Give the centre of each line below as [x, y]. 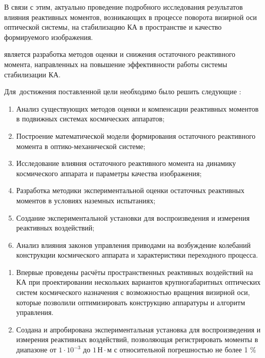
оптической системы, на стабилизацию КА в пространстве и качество [113, 27]
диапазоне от [36, 350]
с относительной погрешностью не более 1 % [185, 350]
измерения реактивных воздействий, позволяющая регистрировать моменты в [137, 339]
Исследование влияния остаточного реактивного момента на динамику [126, 163]
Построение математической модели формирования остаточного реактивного [136, 135]
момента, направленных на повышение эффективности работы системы [116, 64]
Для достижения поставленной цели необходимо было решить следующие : [123, 91]
